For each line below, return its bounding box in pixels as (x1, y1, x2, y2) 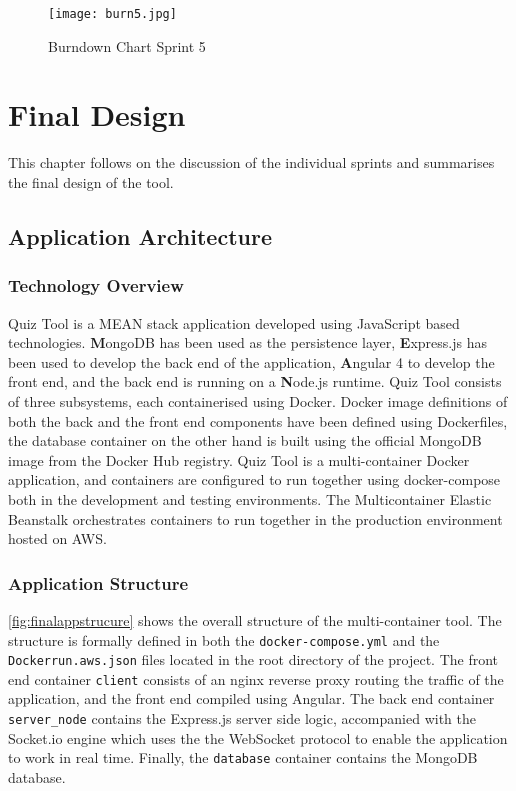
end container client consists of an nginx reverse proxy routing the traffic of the (8, 668, 504, 689)
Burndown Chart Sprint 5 (48, 35, 206, 56)
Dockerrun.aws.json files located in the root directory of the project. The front (8, 649, 499, 670)
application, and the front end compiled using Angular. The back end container (8, 688, 495, 709)
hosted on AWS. (8, 528, 107, 549)
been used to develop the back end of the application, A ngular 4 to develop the (8, 351, 495, 372)
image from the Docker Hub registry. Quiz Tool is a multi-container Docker (8, 449, 470, 470)
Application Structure (8, 570, 189, 595)
